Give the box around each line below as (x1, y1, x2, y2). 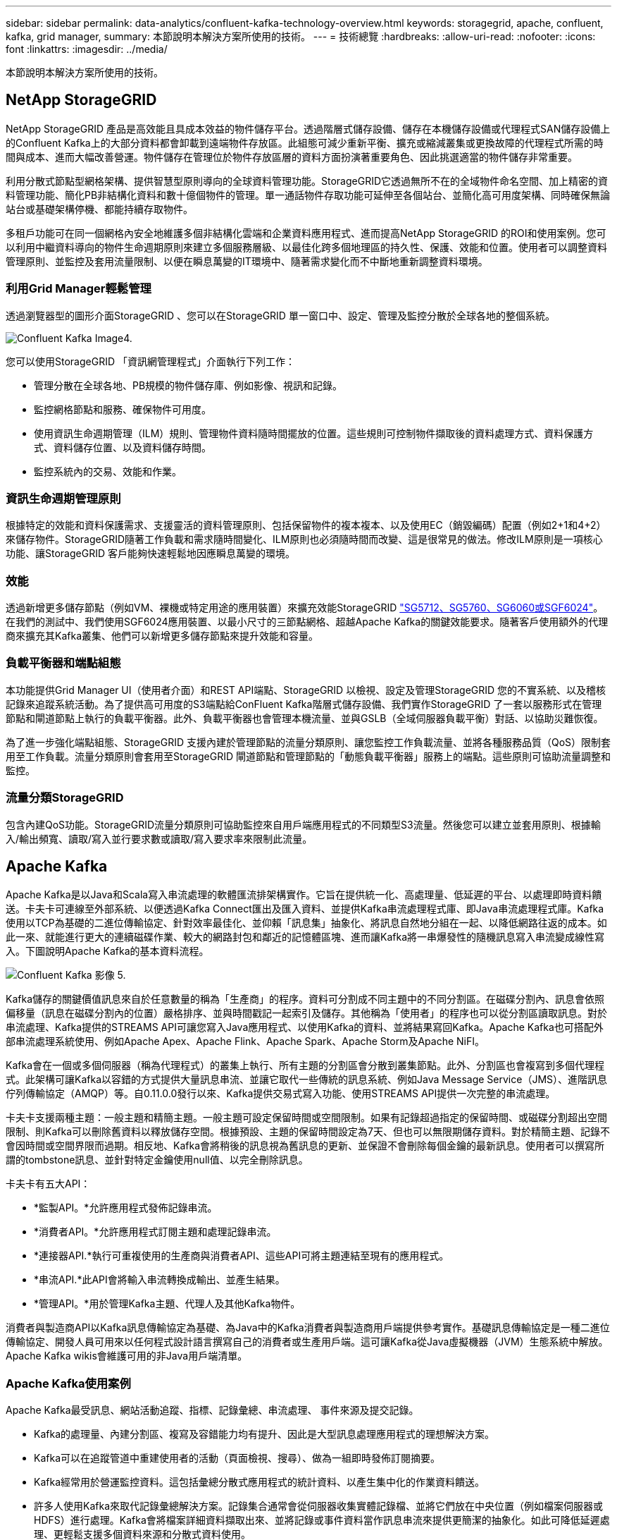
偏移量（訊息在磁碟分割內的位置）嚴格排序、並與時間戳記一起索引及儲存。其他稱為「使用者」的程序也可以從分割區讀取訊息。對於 (6, 1007, 607, 1020)
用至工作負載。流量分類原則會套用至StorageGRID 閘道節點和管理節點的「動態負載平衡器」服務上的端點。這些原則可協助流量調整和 (6, 750, 611, 762)
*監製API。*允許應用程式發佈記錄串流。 (34, 1202, 218, 1214)
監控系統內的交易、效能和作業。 (34, 465, 182, 477)
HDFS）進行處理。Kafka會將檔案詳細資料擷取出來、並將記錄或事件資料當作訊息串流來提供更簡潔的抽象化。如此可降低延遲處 (34, 1514, 610, 1527)
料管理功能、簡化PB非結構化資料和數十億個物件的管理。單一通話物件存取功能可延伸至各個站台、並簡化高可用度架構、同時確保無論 (6, 188, 611, 201)
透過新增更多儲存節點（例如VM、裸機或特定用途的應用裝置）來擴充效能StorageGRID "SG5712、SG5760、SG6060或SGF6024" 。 (6, 601, 604, 614)
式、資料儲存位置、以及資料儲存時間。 (34, 441, 211, 453)
